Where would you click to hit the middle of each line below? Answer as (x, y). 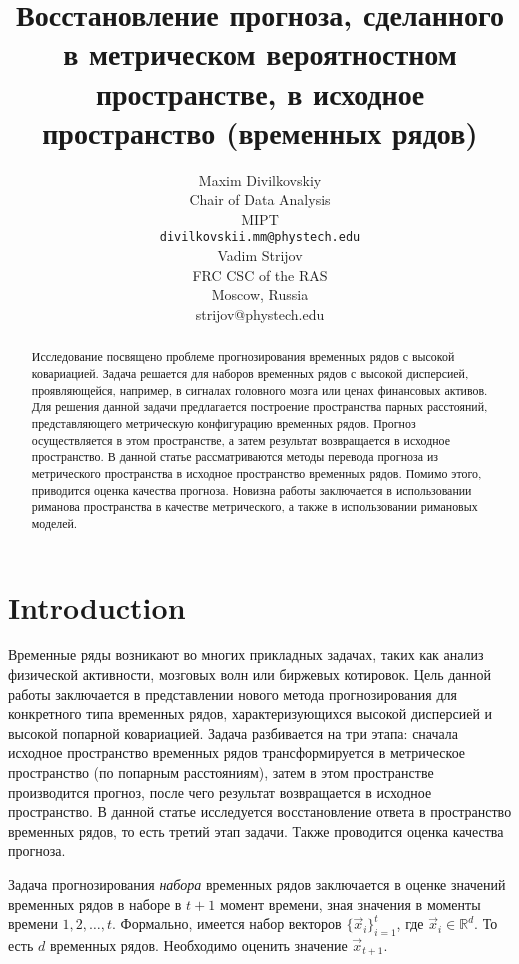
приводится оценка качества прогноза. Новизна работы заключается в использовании (251, 489)
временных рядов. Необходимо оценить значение (198, 944)
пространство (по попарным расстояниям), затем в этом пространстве (221, 772)
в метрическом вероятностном (260, 53)
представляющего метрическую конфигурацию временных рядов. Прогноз (223, 422)
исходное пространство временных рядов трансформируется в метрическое (237, 752)
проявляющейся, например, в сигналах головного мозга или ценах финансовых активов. (259, 389)
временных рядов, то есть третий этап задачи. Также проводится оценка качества (256, 830)
